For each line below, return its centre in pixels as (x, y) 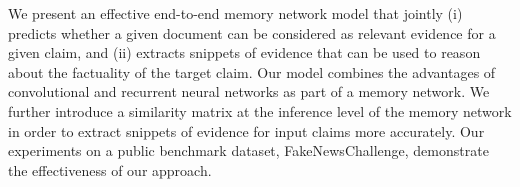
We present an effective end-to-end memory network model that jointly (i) (235, 13)
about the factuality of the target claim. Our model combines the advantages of (252, 71)
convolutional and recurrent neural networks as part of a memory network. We (249, 91)
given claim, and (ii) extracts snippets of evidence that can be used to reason (244, 52)
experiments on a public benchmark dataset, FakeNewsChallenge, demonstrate (248, 150)
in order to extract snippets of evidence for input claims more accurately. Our (246, 130)
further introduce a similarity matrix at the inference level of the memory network (260, 110)
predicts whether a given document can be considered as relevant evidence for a (252, 32)
